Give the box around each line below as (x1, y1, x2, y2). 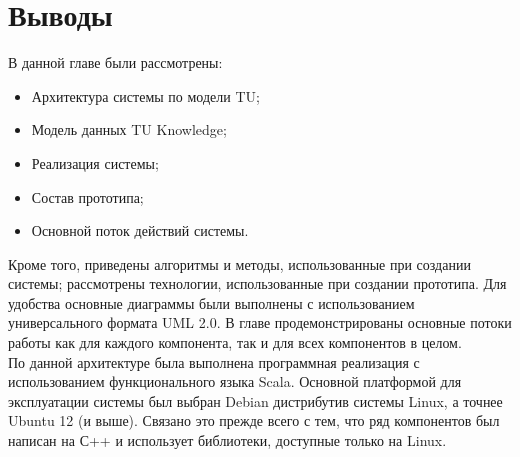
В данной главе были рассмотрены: (8, 52, 223, 73)
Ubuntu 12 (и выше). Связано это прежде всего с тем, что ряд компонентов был (8, 410, 500, 431)
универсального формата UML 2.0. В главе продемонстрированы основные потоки (8, 312, 512, 333)
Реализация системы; (31, 152, 159, 173)
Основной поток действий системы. (31, 220, 249, 241)
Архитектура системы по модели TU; (31, 85, 260, 106)
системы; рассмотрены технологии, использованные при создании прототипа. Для (8, 273, 507, 294)
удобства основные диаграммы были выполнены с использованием (8, 292, 415, 313)
